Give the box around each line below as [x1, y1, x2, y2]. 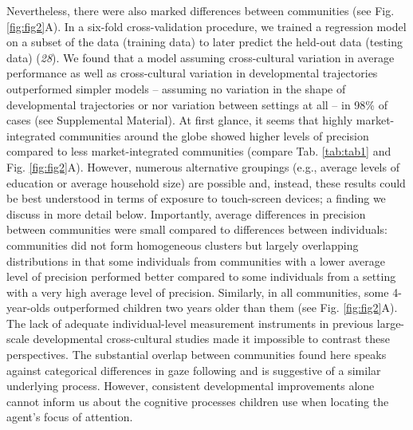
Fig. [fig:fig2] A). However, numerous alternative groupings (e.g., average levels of [6, 158, 399, 175]
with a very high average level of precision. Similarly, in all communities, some [6, 283, 389, 300]
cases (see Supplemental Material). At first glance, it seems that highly [6, 112, 353, 128]
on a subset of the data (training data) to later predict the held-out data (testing [6, 34, 403, 50]
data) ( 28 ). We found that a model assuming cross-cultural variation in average [6, 49, 395, 65]
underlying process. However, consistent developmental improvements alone [6, 377, 375, 394]
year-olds [6, 299, 50, 316]
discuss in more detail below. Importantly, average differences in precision [6, 205, 366, 222]
